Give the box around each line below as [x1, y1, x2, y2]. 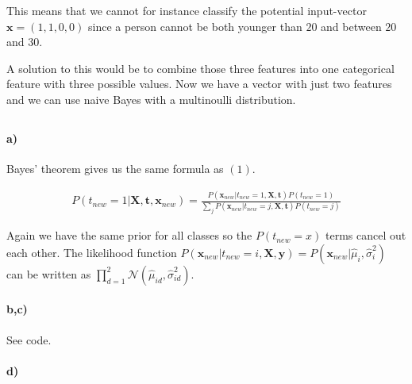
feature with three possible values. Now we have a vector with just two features [6, 75, 392, 92]
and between [321, 17, 382, 34]
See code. [6, 331, 52, 348]
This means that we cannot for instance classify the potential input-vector [6, 2, 367, 18]
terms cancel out [325, 227, 406, 244]
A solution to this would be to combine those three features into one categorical [6, 60, 395, 76]
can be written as [6, 265, 91, 282]
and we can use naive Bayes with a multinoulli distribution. [6, 90, 296, 107]
